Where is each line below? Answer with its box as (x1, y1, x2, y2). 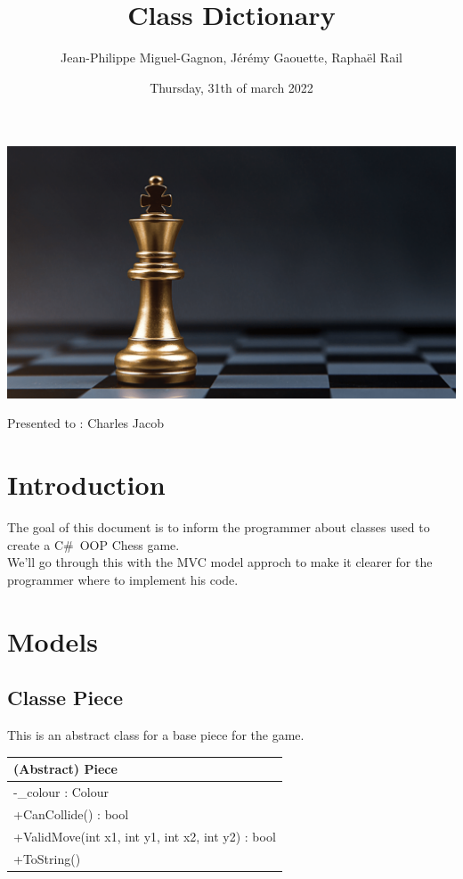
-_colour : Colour (13, 783, 110, 801)
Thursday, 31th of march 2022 (150, 78, 313, 96)
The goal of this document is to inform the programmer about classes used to (7, 518, 430, 537)
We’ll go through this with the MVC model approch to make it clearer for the (7, 553, 433, 571)
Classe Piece (7, 684, 124, 711)
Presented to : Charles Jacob (7, 414, 164, 432)
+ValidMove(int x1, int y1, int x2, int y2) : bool (13, 826, 276, 845)
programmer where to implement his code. (7, 570, 239, 588)
